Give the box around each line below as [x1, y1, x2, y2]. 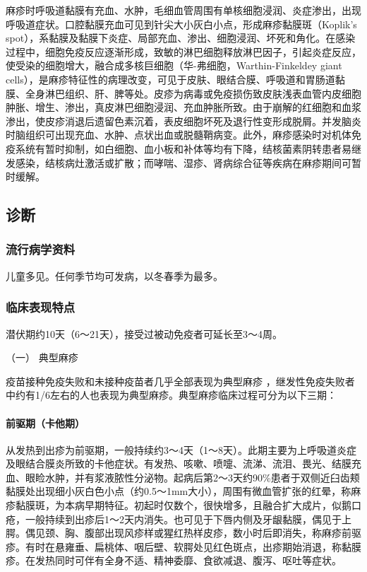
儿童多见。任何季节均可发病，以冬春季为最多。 [6, 268, 223, 283]
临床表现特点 [6, 298, 76, 316]
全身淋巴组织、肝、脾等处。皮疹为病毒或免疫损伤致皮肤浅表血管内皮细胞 [25, 86, 361, 100]
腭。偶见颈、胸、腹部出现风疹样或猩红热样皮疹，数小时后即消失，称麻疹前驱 [6, 525, 361, 540]
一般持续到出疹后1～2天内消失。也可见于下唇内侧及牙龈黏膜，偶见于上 [25, 511, 351, 526]
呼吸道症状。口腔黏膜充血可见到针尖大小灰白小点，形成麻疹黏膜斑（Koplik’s [6, 16, 357, 31]
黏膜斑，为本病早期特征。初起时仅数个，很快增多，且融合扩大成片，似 [15, 498, 342, 513]
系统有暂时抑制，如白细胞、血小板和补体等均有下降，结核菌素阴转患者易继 [15, 141, 361, 156]
